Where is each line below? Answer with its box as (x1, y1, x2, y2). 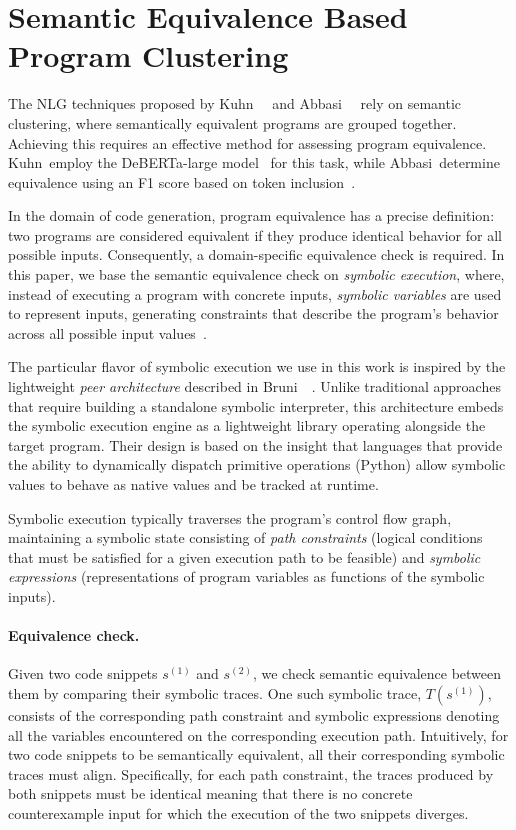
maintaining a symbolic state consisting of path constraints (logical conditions (8, 527, 483, 548)
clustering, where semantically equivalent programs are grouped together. (8, 112, 457, 133)
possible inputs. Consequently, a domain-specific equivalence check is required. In (8, 244, 505, 265)
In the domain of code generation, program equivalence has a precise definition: (8, 205, 495, 226)
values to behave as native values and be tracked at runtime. (8, 474, 379, 494)
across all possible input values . (8, 322, 207, 343)
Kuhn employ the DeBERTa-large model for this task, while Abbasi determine (8, 152, 500, 173)
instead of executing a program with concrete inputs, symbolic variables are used (8, 283, 502, 304)
